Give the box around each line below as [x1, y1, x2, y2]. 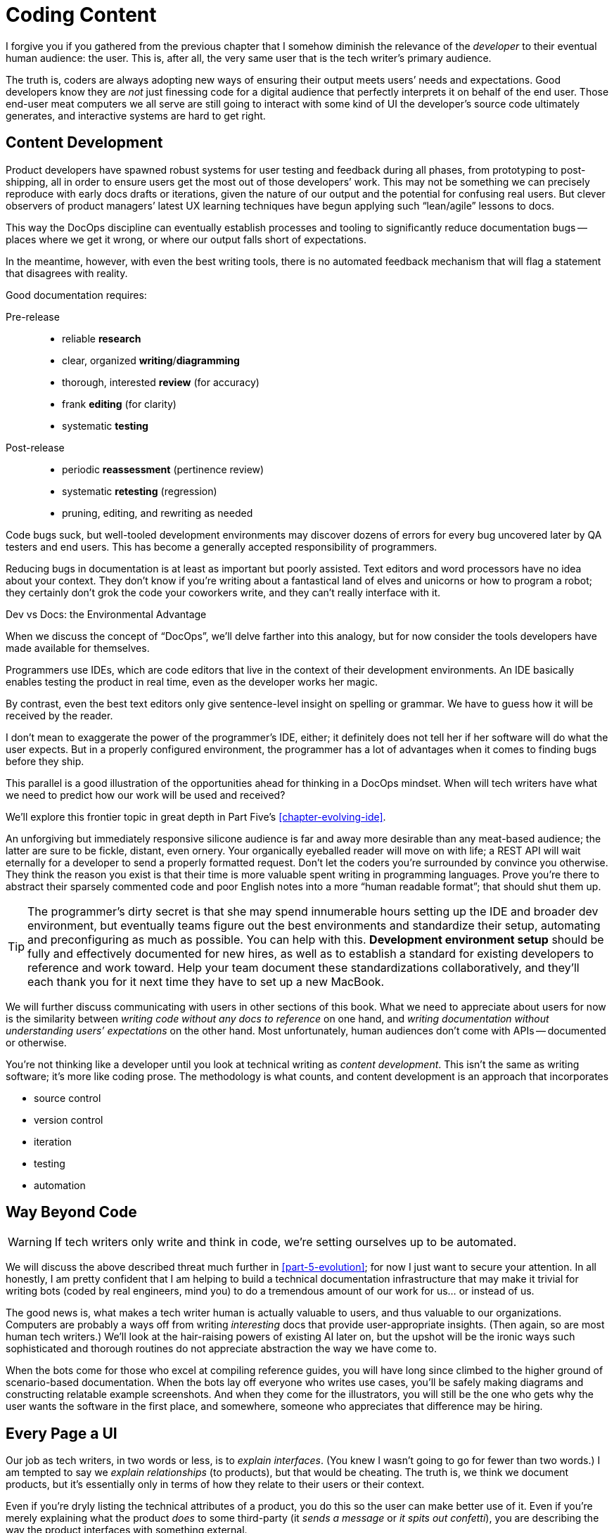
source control [34, 1091, 101, 1104]
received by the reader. [6, 709, 113, 721]
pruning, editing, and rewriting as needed [62, 506, 253, 519]
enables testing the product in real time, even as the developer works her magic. [6, 675, 378, 688]
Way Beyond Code [6, 1203, 137, 1221]
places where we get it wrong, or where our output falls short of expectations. [6, 233, 366, 245]
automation [34, 1179, 86, 1191]
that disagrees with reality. [6, 267, 128, 279]
